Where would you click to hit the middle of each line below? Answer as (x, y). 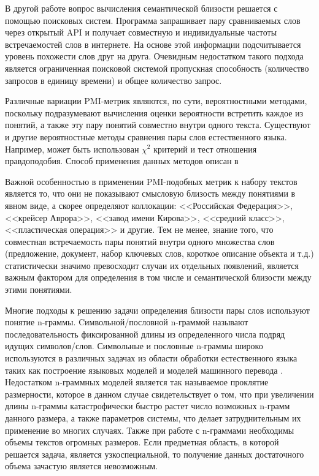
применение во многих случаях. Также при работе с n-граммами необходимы (150, 430)
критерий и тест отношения (205, 149)
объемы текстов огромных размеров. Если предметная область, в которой (142, 442)
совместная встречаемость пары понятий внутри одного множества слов (140, 241)
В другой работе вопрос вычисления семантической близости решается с (141, 8)
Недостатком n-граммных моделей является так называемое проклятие (137, 382)
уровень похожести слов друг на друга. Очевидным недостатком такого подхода (154, 56)
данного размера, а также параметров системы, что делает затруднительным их (153, 418)
